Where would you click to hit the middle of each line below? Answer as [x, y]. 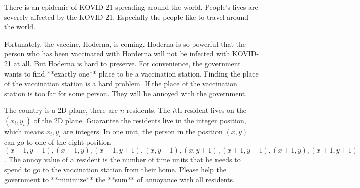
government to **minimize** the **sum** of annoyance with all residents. [119, 179]
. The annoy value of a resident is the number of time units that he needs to [122, 159]
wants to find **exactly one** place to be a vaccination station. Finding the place [131, 73]
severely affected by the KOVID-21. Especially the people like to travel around [127, 16]
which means [24, 131]
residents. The [148, 110]
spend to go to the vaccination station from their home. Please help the [115, 169]
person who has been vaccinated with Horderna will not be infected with [117, 53]
